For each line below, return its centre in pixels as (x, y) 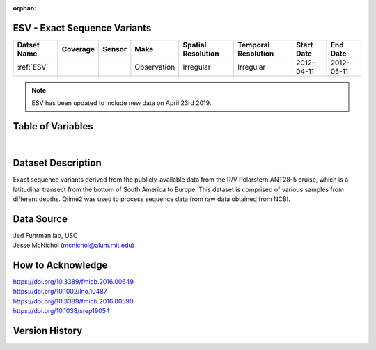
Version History (48, 331)
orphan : (25, 8)
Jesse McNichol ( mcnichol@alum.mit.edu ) (74, 245)
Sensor (115, 49)
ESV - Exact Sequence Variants (82, 28)
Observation (155, 67)
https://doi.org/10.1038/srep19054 (62, 311)
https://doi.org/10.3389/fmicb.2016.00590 (73, 301)
